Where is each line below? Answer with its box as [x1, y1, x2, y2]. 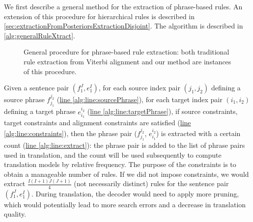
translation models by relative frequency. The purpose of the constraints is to [4, 159, 236, 169]
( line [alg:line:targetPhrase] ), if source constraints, [87, 106, 238, 116]
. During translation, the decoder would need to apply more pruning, [31, 188, 239, 198]
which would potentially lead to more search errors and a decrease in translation [4, 199, 246, 209]
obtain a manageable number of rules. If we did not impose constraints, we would [4, 168, 249, 179]
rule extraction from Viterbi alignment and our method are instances [24, 56, 231, 66]
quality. [4, 209, 27, 219]
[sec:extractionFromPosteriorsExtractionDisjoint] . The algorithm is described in [4, 21, 243, 31]
